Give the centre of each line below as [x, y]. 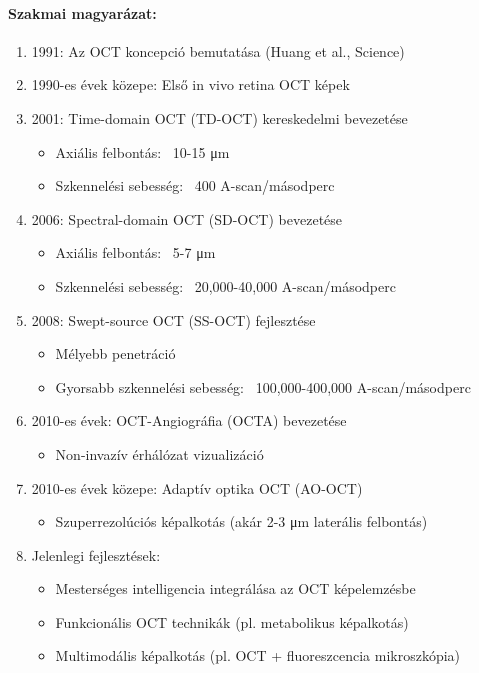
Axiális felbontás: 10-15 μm [142, 151]
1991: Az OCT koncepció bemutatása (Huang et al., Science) [218, 50]
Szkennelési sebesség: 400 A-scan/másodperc [195, 185]
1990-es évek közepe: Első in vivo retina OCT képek [190, 84]
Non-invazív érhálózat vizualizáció [159, 453]
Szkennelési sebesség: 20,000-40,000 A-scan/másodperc [225, 285]
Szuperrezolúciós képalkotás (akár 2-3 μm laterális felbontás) [241, 521]
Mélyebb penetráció [115, 353]
